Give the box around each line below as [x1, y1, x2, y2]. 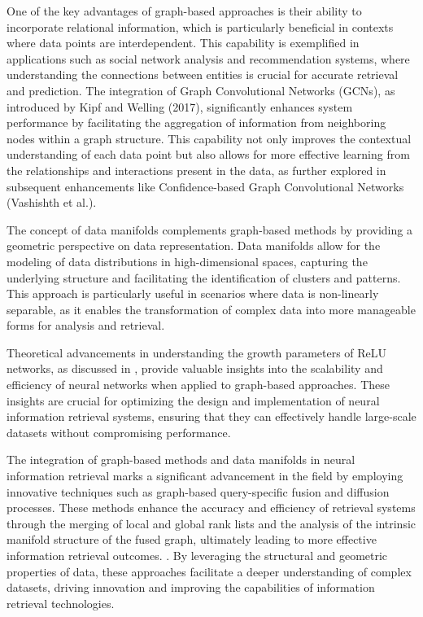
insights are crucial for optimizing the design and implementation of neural [7, 392, 380, 409]
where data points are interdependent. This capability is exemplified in [7, 34, 360, 51]
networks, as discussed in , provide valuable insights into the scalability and [7, 360, 383, 377]
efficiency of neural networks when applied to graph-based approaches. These [7, 376, 390, 393]
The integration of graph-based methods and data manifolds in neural [7, 451, 355, 468]
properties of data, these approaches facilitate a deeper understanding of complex [7, 562, 412, 580]
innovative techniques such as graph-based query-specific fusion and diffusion [7, 483, 390, 500]
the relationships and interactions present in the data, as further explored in [7, 161, 386, 178]
